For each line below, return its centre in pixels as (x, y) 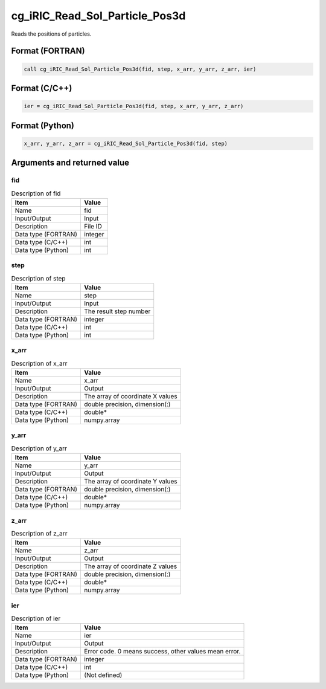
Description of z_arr (39, 534)
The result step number (117, 311)
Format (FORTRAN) (48, 51)
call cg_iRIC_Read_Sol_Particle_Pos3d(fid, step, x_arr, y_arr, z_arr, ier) (140, 69)
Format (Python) (43, 125)
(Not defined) (103, 675)
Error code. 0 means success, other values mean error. (162, 652)
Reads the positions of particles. (51, 34)
